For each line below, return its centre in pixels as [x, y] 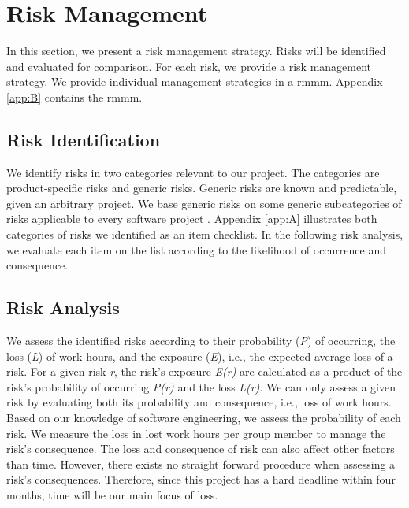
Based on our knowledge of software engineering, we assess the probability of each [204, 418]
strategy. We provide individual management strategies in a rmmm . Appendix [195, 82]
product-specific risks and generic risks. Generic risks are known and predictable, [202, 188]
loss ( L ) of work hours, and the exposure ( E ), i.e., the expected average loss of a [200, 356]
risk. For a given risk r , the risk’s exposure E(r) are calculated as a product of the [204, 371]
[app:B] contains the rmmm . [74, 96]
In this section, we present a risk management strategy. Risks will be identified [196, 51]
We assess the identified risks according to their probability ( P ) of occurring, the [201, 341]
